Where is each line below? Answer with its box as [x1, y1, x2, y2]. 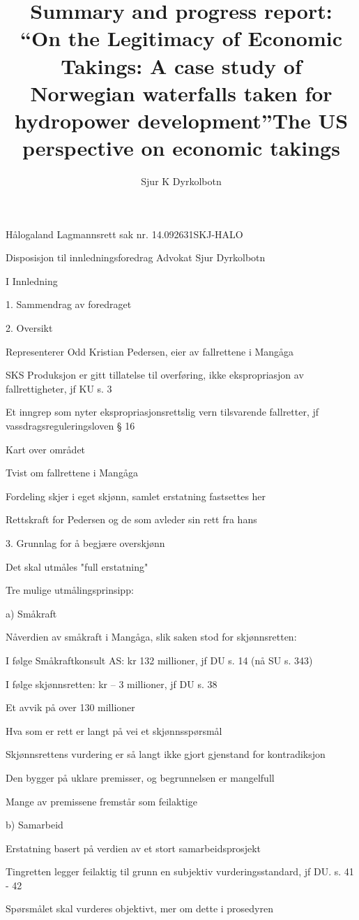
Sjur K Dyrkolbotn [141, 174, 222, 189]
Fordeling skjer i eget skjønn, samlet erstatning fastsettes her [6, 488, 266, 503]
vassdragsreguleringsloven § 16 [6, 418, 135, 432]
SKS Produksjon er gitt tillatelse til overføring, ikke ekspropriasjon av [6, 367, 304, 382]
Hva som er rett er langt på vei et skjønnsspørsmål [6, 723, 222, 738]
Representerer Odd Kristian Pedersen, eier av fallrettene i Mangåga [6, 344, 294, 358]
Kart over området [6, 441, 86, 456]
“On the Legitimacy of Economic [20, 24, 343, 52]
